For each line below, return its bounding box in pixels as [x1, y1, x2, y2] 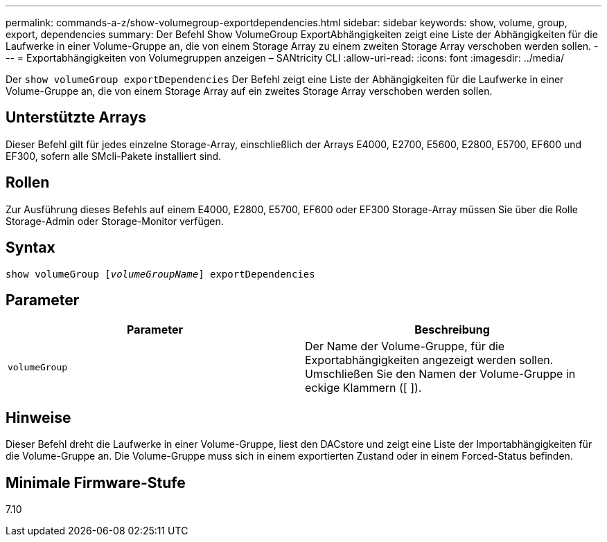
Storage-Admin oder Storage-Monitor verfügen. [6, 215, 224, 227]
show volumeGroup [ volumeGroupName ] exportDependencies [6, 268, 315, 280]
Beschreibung [414, 323, 490, 337]
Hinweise [6, 408, 71, 426]
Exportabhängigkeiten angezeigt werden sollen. [305, 353, 554, 368]
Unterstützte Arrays [6, 109, 147, 127]
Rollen [6, 174, 50, 192]
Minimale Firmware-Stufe [6, 473, 186, 491]
